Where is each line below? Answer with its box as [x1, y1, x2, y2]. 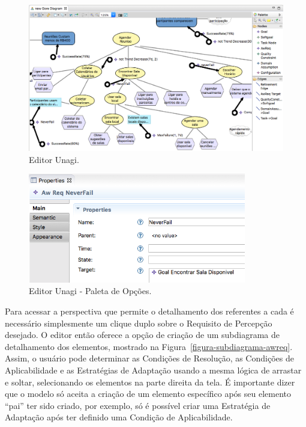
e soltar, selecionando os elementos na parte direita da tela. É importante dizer [5, 375, 295, 388]
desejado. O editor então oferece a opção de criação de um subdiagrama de [5, 328, 280, 341]
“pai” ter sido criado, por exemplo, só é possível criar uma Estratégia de [5, 399, 271, 411]
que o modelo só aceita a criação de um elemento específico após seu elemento [5, 387, 292, 400]
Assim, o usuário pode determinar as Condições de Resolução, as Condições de [5, 352, 294, 364]
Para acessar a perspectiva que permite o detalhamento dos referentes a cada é [5, 304, 294, 317]
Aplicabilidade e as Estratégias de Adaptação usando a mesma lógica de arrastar [5, 363, 302, 376]
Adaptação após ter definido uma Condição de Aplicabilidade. [5, 411, 233, 423]
